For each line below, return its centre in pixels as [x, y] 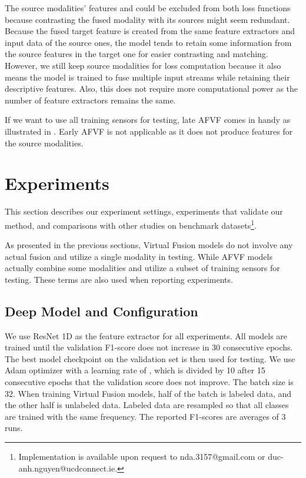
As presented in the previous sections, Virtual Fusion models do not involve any [149, 245]
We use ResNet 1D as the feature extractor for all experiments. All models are [146, 335]
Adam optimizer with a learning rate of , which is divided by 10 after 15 [135, 370]
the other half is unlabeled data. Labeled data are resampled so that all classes [147, 405]
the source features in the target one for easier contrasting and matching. [137, 54]
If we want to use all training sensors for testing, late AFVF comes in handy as [148, 120]
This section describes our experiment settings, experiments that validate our [144, 211]
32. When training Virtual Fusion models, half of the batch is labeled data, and [148, 393]
